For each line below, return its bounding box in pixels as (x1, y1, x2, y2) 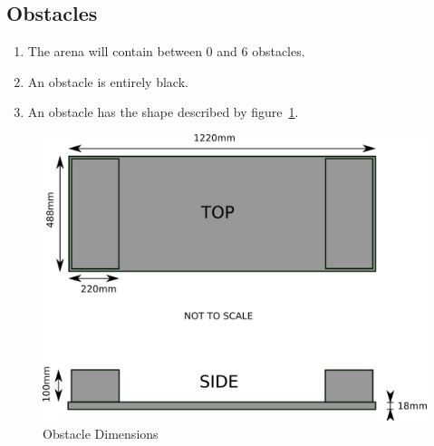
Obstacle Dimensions (43, 423, 159, 442)
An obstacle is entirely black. (27, 72, 188, 91)
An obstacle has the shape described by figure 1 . (27, 102, 299, 121)
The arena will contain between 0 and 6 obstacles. (27, 42, 305, 61)
